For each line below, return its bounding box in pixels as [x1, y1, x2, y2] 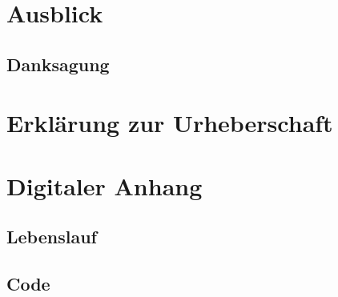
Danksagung [6, 51, 110, 76]
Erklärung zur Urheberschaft [6, 106, 333, 139]
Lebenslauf [6, 224, 97, 249]
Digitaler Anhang [6, 169, 203, 202]
